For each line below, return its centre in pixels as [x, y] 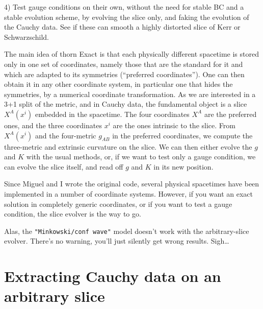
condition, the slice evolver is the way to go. [73, 214]
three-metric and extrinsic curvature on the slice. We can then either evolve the [128, 146]
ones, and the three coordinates [53, 125]
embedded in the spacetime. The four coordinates [112, 114]
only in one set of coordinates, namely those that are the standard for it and [124, 64]
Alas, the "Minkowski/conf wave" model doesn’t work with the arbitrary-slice [127, 231]
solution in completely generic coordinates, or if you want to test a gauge [118, 204]
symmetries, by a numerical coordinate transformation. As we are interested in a [130, 94]
